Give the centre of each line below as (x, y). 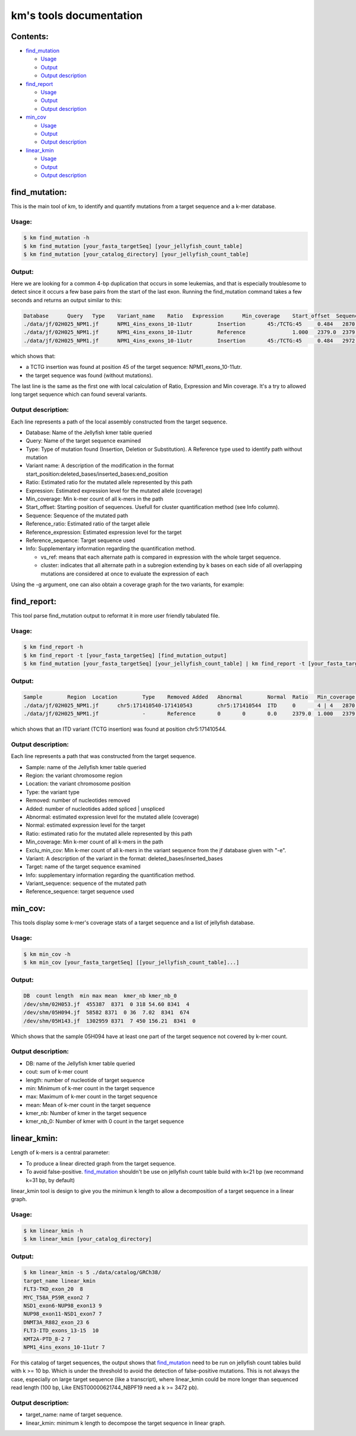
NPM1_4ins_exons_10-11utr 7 (64, 1347)
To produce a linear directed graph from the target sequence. (101, 1163)
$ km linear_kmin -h (53, 1230)
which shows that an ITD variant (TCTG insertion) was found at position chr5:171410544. (119, 729)
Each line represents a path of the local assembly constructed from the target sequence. (119, 422)
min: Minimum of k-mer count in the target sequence (90, 1088)
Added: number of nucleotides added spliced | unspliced (96, 808)
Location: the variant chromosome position (78, 784)
